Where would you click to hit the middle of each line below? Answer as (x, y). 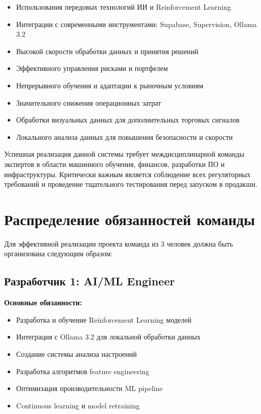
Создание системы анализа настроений (76, 354)
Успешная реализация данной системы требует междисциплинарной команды (124, 154)
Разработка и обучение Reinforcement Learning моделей (104, 319)
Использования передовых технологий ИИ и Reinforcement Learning (124, 7)
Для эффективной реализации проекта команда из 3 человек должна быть (119, 243)
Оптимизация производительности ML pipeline (89, 388)
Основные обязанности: (43, 302)
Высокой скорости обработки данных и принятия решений (107, 51)
